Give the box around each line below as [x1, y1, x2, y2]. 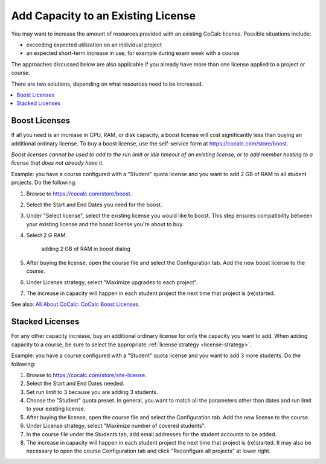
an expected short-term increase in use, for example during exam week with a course [26, 49, 240, 57]
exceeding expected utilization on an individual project [26, 41, 162, 48]
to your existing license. [26, 405, 86, 413]
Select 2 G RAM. [26, 232, 68, 239]
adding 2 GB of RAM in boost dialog [41, 245, 131, 253]
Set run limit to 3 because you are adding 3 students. [26, 388, 158, 395]
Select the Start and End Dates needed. [26, 380, 125, 387]
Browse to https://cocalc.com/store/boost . [26, 190, 132, 197]
